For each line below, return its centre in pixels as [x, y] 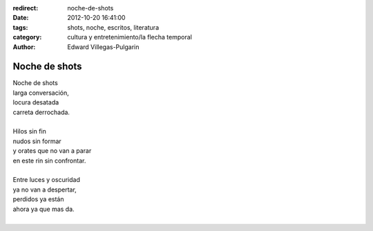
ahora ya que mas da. [44, 209]
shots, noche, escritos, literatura [113, 27]
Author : [24, 47]
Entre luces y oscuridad [47, 180]
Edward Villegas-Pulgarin [103, 47]
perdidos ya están [38, 199]
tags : [20, 27]
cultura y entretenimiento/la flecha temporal [130, 37]
